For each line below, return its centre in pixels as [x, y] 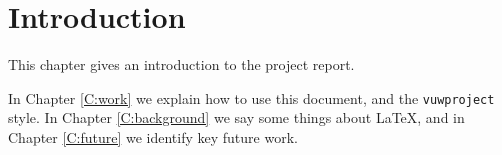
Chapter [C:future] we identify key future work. [153, 136]
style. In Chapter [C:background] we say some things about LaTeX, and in [236, 117]
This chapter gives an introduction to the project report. [181, 64]
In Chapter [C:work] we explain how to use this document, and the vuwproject [251, 97]
